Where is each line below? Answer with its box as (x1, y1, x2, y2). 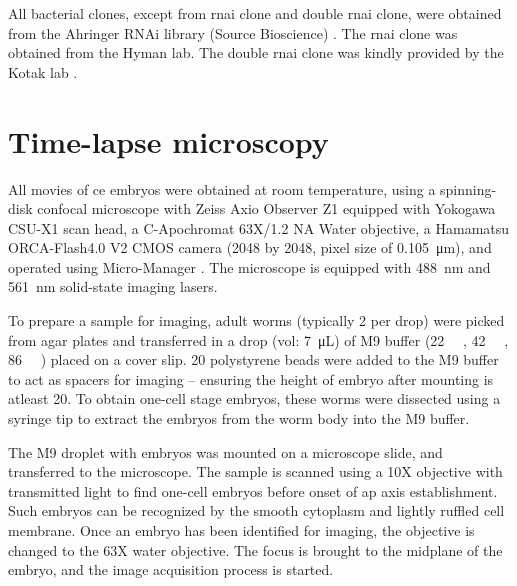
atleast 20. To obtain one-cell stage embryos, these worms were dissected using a (8, 388, 501, 409)
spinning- (440, 178, 497, 199)
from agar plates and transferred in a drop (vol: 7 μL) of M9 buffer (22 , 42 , (8, 329, 509, 350)
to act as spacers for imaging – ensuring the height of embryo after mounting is (8, 368, 494, 389)
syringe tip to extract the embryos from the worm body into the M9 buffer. (8, 408, 470, 429)
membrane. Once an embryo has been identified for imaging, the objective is (8, 520, 475, 540)
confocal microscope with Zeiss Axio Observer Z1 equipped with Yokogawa (37, 198, 496, 219)
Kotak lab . (8, 61, 78, 82)
